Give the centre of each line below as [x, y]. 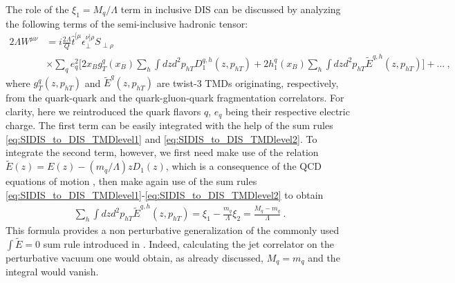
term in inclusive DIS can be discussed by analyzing [231, 9]
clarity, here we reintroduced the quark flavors [103, 111]
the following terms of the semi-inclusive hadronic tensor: [127, 23]
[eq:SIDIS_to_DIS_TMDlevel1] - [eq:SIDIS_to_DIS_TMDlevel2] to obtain [165, 194]
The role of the [37, 9]
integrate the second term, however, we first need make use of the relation [162, 152]
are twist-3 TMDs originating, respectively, [248, 82]
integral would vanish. [52, 272]
